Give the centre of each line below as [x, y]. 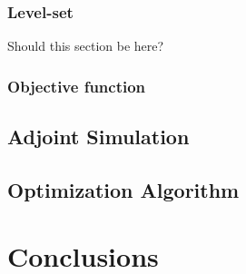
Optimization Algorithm [123, 189]
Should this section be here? [86, 46]
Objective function [77, 86]
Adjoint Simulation [98, 137]
